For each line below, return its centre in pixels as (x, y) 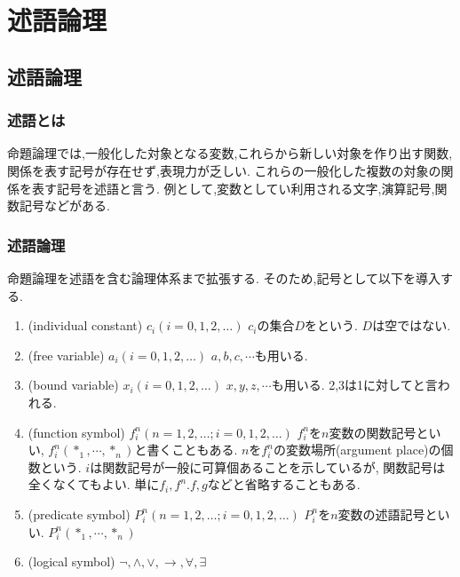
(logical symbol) (71, 561)
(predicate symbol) (79, 514)
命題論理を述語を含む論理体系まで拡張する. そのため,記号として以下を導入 (224, 277)
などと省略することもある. (284, 484)
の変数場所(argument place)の (357, 450)
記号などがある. (64, 206)
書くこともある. (192, 450)
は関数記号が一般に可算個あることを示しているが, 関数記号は (268, 466)
